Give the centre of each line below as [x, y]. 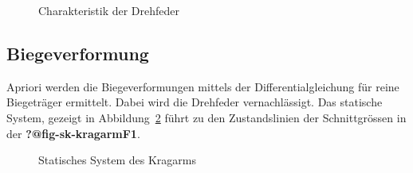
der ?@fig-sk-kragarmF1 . [73, 133]
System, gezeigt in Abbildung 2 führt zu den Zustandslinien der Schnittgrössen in [206, 117]
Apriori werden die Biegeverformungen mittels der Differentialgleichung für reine [203, 86]
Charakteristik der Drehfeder [109, 10]
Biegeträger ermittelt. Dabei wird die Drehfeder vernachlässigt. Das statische [195, 102]
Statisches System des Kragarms [117, 160]
